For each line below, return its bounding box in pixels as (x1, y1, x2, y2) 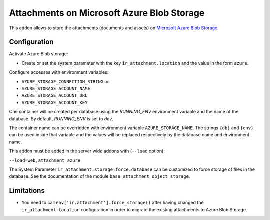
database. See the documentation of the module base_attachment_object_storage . (9, 173, 190, 179)
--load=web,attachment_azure (9, 157, 81, 163)
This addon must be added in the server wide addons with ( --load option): (9, 148, 165, 154)
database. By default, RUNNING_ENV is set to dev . (9, 115, 113, 122)
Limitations (9, 186, 45, 195)
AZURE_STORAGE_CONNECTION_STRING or (21, 78, 109, 84)
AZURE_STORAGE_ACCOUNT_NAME (21, 86, 91, 92)
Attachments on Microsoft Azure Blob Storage (9, 7, 205, 18)
